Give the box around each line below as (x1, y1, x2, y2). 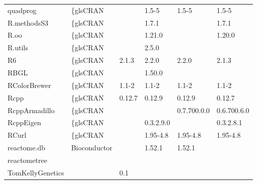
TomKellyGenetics (8, 167, 65, 177)
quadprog (8, 5, 37, 15)
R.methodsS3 (8, 17, 48, 28)
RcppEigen (8, 117, 41, 128)
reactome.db (8, 142, 45, 153)
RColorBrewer (8, 79, 51, 90)
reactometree (8, 154, 47, 165)
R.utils (8, 42, 28, 53)
